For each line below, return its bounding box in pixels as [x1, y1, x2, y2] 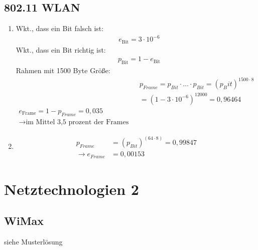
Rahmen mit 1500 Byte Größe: [16, 65, 110, 76]
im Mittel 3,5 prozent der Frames [26, 118, 129, 126]
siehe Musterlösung [4, 236, 63, 247]
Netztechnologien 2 [4, 178, 139, 199]
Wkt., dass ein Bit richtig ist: [16, 44, 106, 55]
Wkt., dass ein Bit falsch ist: [16, 23, 104, 34]
